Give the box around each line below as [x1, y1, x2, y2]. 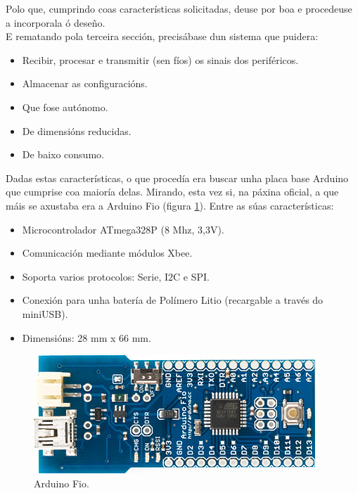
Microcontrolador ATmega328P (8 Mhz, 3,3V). [22, 222, 224, 236]
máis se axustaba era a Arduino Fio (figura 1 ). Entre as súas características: [6, 198, 334, 212]
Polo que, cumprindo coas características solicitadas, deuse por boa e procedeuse [6, 1, 352, 15]
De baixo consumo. [22, 147, 104, 162]
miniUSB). [22, 306, 68, 321]
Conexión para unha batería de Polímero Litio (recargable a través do [22, 293, 324, 307]
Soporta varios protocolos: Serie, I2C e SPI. [22, 269, 210, 283]
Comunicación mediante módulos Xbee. [22, 245, 193, 260]
